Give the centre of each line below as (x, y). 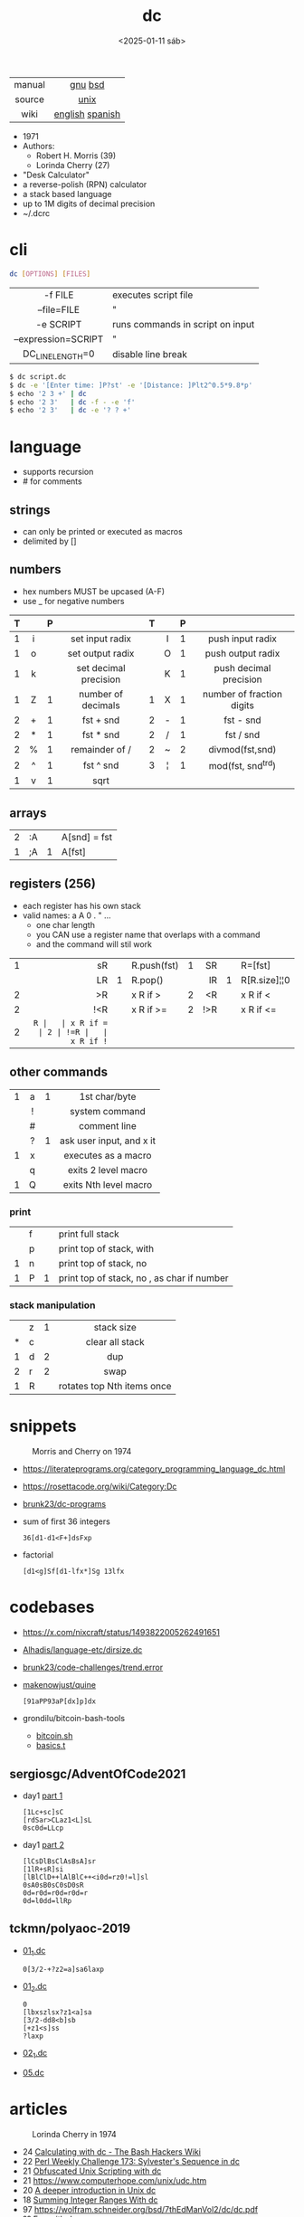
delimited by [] (49, 541)
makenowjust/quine (59, 1685)
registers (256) (53, 884)
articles (38, 2109)
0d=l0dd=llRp (47, 1900)
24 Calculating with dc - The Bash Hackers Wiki (112, 2152)
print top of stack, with (106, 1248)
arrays (28, 813)
